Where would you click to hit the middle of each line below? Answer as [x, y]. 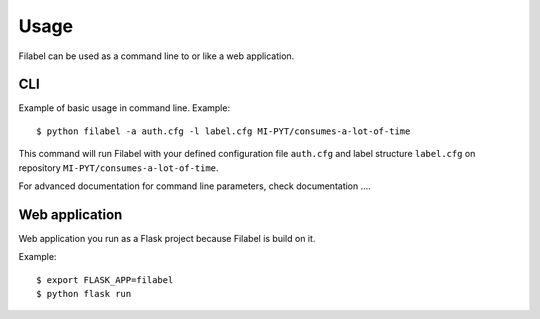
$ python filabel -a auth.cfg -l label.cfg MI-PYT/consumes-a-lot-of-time [223, 131]
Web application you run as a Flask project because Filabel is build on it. [167, 238]
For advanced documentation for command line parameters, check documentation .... [195, 186]
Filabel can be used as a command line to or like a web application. [156, 56]
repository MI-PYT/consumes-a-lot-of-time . [118, 167]
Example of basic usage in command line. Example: [124, 108]
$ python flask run [84, 294]
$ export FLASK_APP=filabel [105, 279]
